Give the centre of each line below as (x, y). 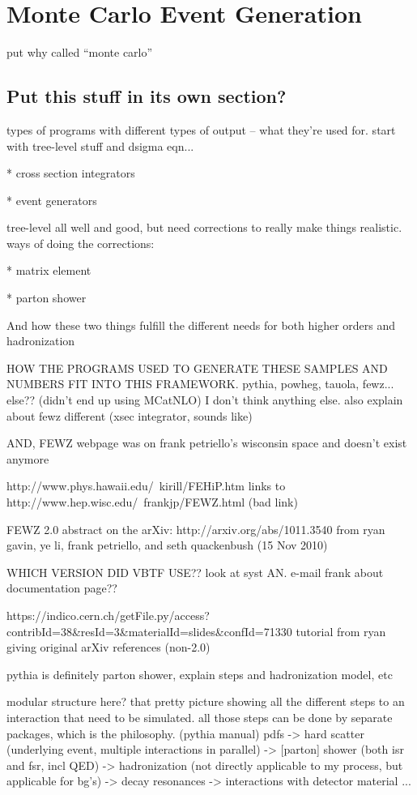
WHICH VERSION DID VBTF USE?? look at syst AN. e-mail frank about (195, 572)
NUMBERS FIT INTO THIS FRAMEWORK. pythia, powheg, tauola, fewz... (200, 384)
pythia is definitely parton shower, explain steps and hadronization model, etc (200, 674)
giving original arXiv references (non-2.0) (109, 647)
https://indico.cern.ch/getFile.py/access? (108, 615)
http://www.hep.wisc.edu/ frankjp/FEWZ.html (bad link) (152, 502)
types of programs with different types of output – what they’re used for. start (201, 129)
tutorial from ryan (341, 631)
